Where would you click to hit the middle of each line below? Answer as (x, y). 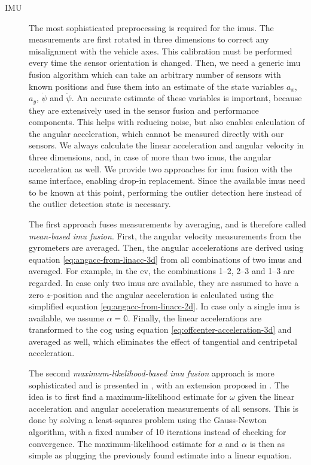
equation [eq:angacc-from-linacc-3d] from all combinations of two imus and (165, 259)
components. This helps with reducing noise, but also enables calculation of (167, 122)
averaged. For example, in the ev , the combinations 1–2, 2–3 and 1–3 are (162, 271)
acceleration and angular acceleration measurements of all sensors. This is (164, 408)
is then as (267, 443)
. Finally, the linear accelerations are (195, 317)
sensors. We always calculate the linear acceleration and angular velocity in (167, 145)
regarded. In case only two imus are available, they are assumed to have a (164, 282)
